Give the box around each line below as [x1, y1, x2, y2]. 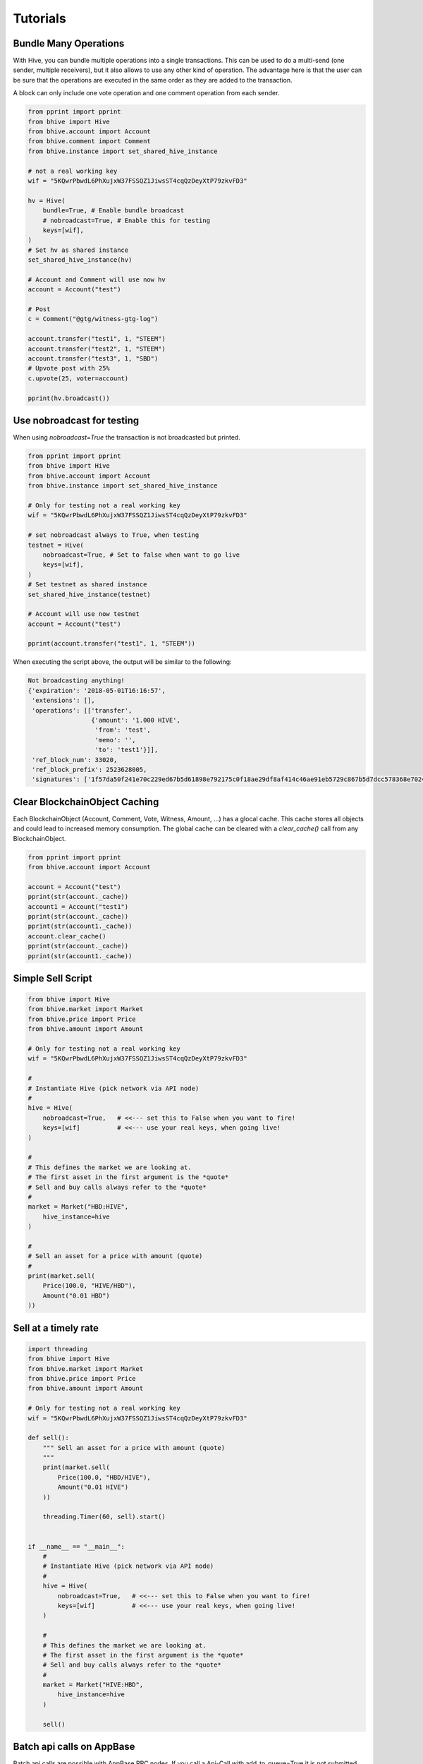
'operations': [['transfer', [32, 706, 133, 714]
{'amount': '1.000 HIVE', [90, 716, 181, 724]
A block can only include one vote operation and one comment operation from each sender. [13, 89, 280, 97]
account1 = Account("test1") [27, 902, 129, 910]
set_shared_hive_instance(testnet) [27, 590, 151, 598]
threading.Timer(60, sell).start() [42, 1513, 166, 1521]
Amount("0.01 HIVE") [57, 1483, 129, 1492]
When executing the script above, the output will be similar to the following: [13, 658, 232, 666]
